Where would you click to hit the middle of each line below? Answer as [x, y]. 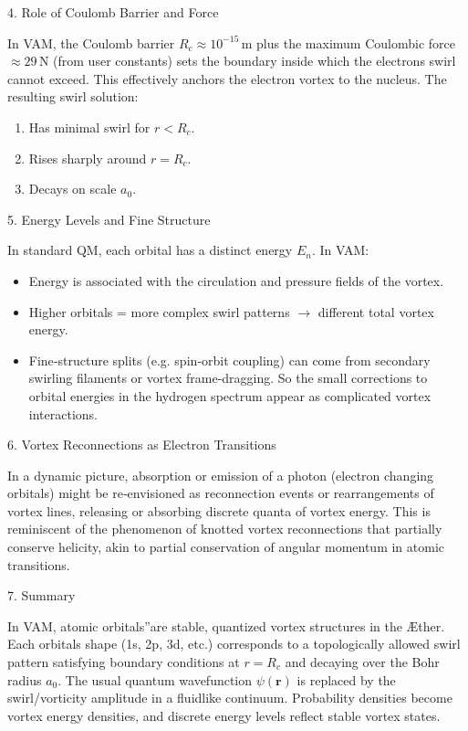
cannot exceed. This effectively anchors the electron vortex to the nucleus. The [227, 78]
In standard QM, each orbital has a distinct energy [150, 250]
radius [25, 679]
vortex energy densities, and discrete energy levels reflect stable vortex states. [224, 715]
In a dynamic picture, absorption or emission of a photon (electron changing [221, 475]
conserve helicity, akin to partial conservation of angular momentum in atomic [226, 547]
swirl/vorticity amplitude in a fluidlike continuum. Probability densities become [230, 698]
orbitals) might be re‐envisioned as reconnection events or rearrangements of [221, 493]
